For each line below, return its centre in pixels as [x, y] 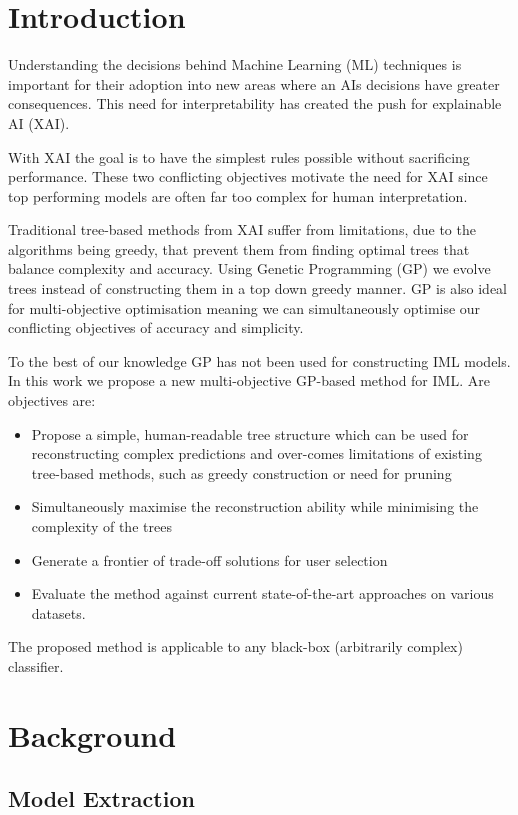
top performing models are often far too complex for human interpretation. [238, 195]
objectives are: [52, 400]
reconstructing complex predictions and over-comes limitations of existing [256, 453]
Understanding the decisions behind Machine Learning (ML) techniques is [235, 64]
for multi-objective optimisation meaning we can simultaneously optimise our [244, 307]
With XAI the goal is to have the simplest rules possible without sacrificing [239, 156]
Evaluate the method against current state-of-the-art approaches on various [262, 593]
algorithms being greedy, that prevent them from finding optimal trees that [239, 248]
